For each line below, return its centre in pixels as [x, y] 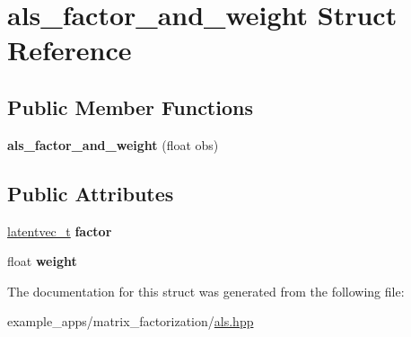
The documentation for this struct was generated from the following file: [206, 291]
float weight [42, 261]
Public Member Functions [130, 106]
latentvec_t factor [60, 231]
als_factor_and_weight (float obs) [113, 144]
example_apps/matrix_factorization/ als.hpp [131, 321]
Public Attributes [91, 193]
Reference [70, 50]
